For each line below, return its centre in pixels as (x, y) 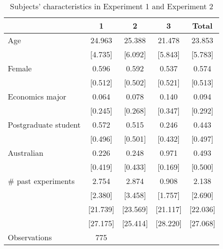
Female (20, 68)
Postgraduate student (44, 124)
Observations (30, 237)
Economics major (37, 96)
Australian (26, 153)
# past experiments (41, 181)
